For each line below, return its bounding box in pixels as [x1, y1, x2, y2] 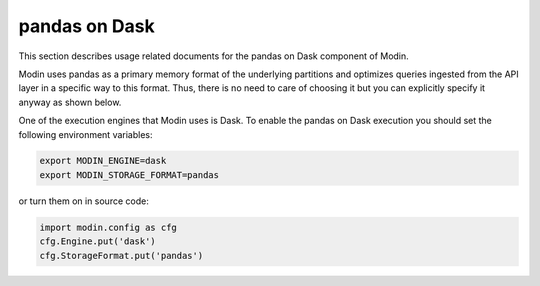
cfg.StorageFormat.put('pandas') [39, 250, 204, 261]
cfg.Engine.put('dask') [39, 236, 157, 247]
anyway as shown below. [18, 96, 122, 108]
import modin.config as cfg [39, 221, 177, 233]
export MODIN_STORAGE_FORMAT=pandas [39, 169, 220, 180]
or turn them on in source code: [18, 195, 149, 207]
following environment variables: [18, 128, 154, 140]
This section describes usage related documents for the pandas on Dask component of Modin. [18, 50, 409, 62]
